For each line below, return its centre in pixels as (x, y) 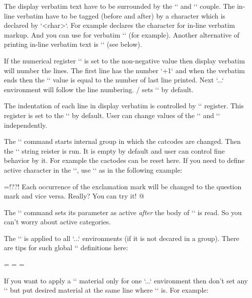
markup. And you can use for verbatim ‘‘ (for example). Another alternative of (122, 34)
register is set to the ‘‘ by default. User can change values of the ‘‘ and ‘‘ (112, 115)
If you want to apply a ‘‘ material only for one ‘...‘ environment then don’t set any (126, 280)
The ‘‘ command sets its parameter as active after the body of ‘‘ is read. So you (123, 212)
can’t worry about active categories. (58, 222)
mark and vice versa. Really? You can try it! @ (74, 196)
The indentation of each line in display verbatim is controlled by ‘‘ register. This (124, 106)
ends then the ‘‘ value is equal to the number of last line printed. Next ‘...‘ (114, 80)
